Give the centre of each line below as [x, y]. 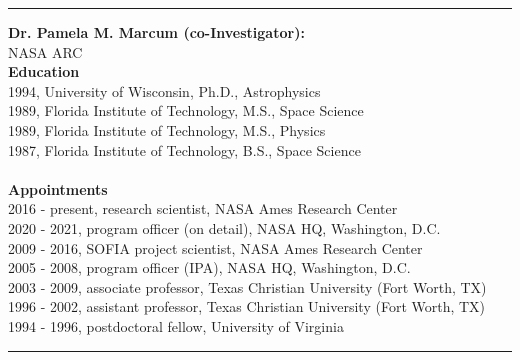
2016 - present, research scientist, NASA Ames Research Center [203, 208]
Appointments [58, 188]
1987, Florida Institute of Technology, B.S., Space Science [184, 149]
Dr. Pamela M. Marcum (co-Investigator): [156, 32]
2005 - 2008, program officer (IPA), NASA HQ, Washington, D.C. [209, 267]
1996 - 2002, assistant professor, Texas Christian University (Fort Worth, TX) [247, 306]
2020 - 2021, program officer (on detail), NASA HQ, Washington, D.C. [224, 227]
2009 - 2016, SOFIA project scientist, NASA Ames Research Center [215, 247]
